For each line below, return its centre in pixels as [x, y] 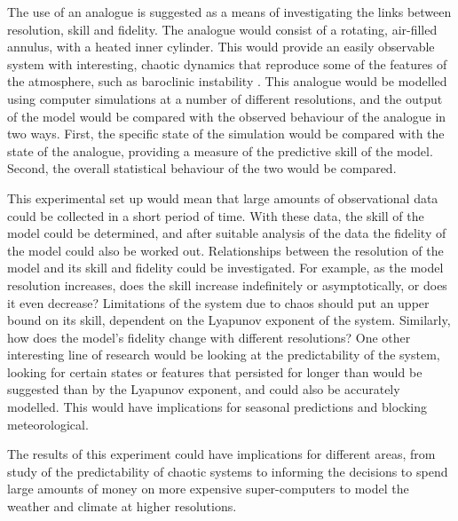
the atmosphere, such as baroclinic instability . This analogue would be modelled [227, 81]
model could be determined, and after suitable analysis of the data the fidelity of [227, 233]
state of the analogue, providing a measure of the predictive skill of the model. [220, 150]
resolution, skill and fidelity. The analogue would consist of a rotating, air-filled [222, 29]
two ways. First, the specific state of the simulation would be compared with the [226, 134]
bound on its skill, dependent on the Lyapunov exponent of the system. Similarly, [229, 320]
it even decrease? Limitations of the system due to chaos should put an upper [218, 302]
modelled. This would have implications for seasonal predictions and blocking [217, 407]
